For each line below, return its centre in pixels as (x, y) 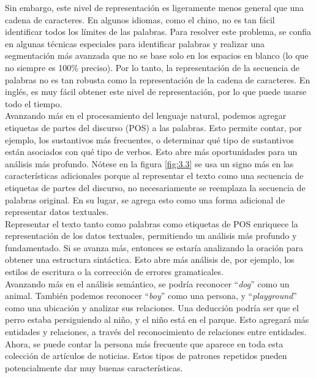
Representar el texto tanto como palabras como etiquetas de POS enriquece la (152, 223)
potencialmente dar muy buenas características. (94, 367)
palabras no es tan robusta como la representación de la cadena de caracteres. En (158, 79)
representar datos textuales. (57, 212)
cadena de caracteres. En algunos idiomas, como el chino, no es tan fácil (140, 19)
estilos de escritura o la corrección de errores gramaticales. (114, 272)
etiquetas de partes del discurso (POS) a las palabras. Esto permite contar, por (153, 127)
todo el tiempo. (34, 103)
